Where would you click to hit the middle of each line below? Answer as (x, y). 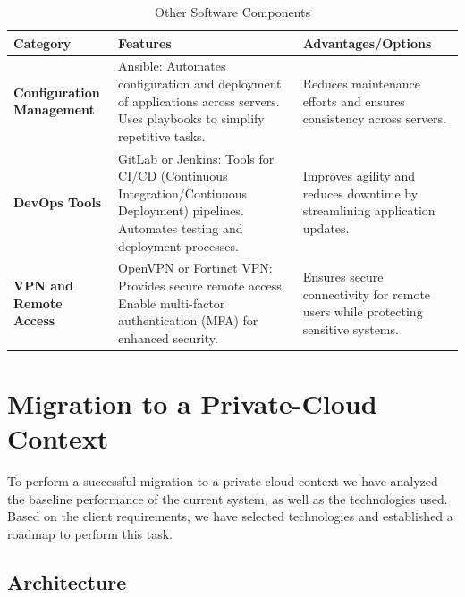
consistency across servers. (375, 118)
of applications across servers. (199, 101)
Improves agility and (359, 176)
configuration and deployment (200, 84)
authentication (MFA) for (188, 320)
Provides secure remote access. (202, 286)
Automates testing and (181, 228)
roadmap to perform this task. (90, 534)
